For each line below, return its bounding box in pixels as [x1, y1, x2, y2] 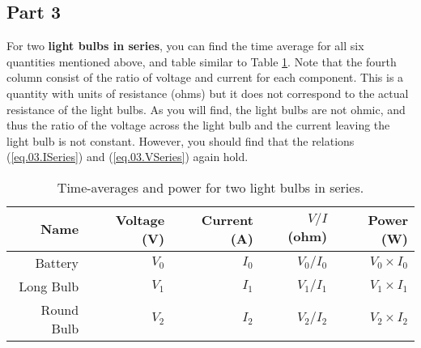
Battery [35, 253, 79, 272]
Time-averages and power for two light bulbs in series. [57, 177, 364, 197]
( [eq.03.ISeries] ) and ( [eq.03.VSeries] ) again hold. [6, 148, 249, 165]
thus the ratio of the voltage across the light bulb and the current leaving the [6, 117, 390, 134]
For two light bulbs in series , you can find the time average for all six [6, 37, 364, 54]
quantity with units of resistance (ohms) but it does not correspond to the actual [6, 84, 409, 101]
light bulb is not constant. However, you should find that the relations [6, 132, 355, 149]
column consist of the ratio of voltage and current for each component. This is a [6, 69, 404, 86]
